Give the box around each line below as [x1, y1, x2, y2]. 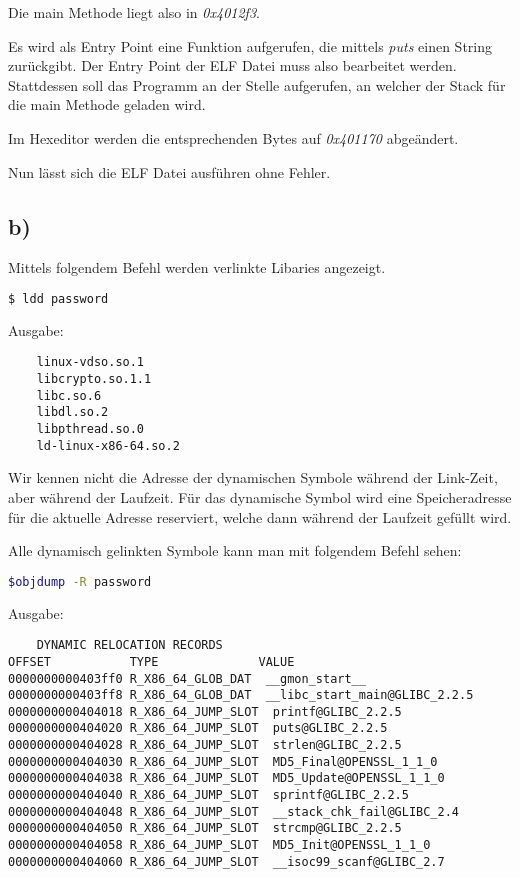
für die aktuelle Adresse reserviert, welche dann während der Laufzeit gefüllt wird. [8, 506, 512, 527]
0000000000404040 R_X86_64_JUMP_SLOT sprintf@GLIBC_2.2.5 [8, 788, 409, 803]
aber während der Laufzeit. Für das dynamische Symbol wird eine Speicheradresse [8, 486, 512, 507]
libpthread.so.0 [36, 422, 145, 437]
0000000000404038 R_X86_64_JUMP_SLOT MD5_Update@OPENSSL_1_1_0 [8, 771, 445, 786]
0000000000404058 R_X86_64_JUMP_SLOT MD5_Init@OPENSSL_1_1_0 [8, 838, 431, 853]
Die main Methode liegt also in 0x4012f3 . [8, 2, 260, 22]
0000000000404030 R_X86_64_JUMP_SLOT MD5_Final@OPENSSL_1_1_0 [8, 754, 438, 769]
